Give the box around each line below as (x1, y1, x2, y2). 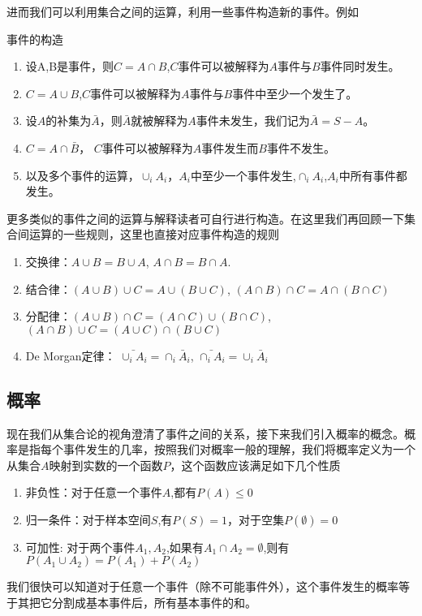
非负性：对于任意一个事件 (25, 484, 162, 501)
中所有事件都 (338, 166, 407, 183)
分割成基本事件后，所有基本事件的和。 (51, 594, 256, 611)
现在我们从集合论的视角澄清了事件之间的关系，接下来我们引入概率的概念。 (6, 424, 404, 442)
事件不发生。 (267, 139, 335, 156)
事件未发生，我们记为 (196, 112, 310, 129)
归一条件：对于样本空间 (25, 510, 151, 528)
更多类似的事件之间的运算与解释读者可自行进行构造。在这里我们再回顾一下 (6, 209, 404, 226)
